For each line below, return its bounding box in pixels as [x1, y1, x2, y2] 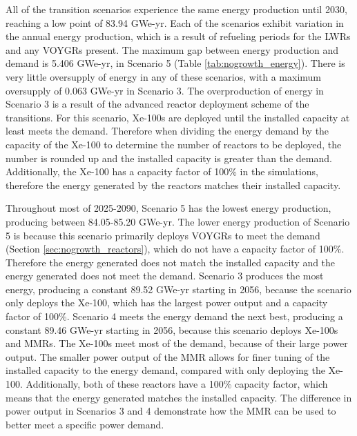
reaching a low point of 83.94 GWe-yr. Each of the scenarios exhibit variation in [6, 15, 344, 30]
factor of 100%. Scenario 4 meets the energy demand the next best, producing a [6, 309, 343, 324]
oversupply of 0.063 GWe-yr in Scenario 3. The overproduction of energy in [6, 83, 324, 97]
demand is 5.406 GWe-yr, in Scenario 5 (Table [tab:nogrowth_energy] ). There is [6, 56, 345, 70]
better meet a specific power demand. [6, 417, 164, 431]
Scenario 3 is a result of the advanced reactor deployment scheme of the [6, 97, 309, 111]
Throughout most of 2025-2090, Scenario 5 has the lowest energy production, [6, 201, 331, 215]
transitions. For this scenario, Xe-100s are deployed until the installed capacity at [6, 110, 350, 124]
